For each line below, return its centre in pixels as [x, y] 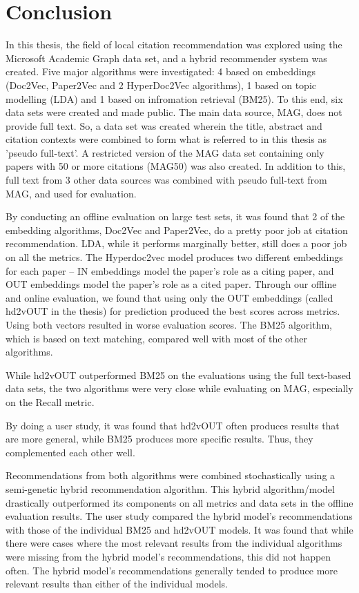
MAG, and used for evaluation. [71, 193]
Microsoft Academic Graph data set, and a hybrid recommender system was [166, 58]
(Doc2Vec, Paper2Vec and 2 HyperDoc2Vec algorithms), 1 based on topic [161, 85]
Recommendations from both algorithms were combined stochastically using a [171, 475]
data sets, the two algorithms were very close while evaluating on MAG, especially [179, 388]
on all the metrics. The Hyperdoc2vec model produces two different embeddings [174, 257]
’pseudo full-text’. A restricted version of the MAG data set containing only [165, 152]
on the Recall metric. [50, 401]
